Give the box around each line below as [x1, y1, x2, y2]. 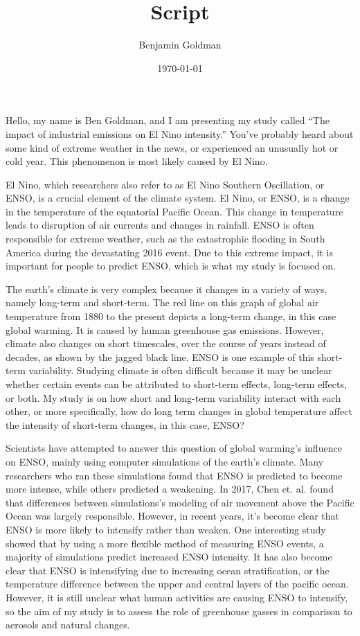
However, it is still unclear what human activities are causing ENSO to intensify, [6, 590, 348, 604]
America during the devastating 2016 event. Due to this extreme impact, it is [6, 245, 334, 259]
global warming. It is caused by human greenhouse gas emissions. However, [6, 322, 324, 337]
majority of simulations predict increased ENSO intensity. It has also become [6, 549, 332, 564]
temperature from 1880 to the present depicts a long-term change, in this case [6, 309, 336, 324]
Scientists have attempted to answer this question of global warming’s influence [6, 441, 342, 455]
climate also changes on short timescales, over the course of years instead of [6, 336, 326, 351]
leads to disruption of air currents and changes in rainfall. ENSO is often [6, 218, 314, 232]
